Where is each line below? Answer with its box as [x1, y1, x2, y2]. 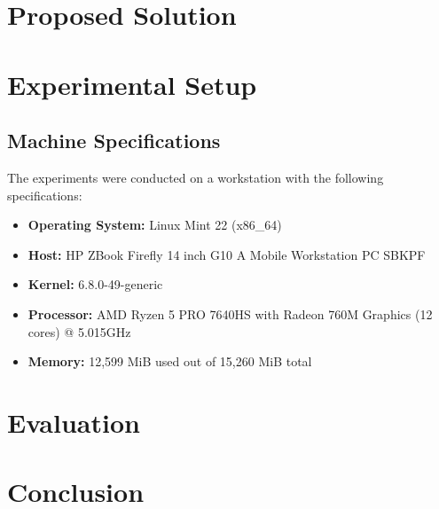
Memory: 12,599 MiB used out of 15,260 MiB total [27, 352, 312, 371]
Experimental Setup [7, 66, 257, 102]
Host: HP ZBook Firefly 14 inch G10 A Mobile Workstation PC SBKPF [27, 245, 426, 263]
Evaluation [7, 403, 140, 440]
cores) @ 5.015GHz [27, 322, 131, 341]
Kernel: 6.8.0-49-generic [27, 275, 163, 294]
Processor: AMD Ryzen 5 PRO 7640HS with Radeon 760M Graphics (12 [27, 304, 433, 323]
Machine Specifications [7, 127, 221, 154]
